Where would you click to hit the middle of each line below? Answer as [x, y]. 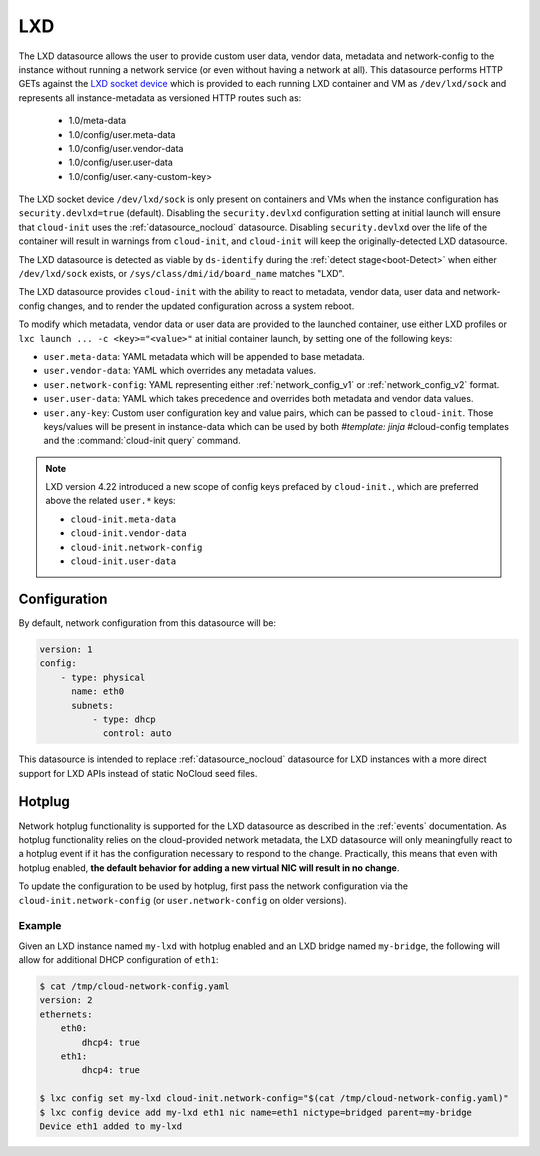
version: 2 [66, 1000]
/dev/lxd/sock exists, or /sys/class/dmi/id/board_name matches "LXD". [181, 274]
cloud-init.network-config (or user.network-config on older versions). [182, 900]
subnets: [92, 705]
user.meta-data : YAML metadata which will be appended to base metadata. [204, 356]
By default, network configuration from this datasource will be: [147, 622]
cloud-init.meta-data [123, 519]
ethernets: [66, 1014]
